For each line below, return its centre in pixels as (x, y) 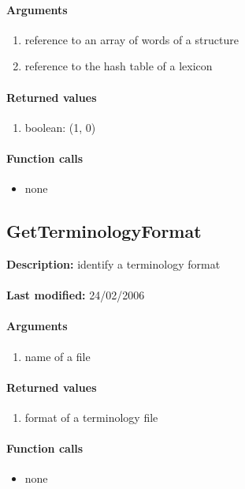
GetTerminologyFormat (104, 231)
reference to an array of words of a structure (132, 39)
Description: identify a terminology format (113, 263)
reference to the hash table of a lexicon (119, 66)
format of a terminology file (91, 417)
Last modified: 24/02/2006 (76, 295)
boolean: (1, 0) (60, 127)
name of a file (58, 356)
